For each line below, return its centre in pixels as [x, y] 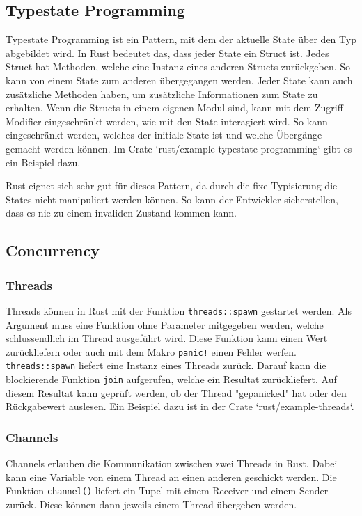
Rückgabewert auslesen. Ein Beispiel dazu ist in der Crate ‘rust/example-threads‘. [180, 406]
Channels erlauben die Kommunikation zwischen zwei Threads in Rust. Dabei [172, 463]
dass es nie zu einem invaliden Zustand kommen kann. [121, 213]
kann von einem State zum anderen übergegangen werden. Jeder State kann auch [179, 80]
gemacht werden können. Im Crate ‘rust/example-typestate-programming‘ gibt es [179, 148]
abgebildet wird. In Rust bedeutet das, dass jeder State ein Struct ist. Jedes [167, 53]
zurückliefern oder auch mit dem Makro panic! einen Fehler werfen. [151, 351]
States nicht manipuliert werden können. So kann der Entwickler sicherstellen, [172, 199]
